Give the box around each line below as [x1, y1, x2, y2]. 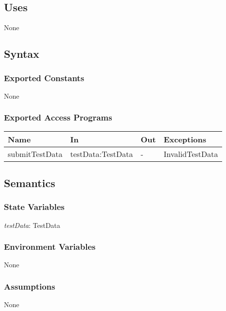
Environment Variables [4, 241, 96, 253]
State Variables [4, 201, 65, 213]
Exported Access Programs [4, 111, 112, 123]
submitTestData [8, 148, 63, 159]
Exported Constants [4, 71, 85, 84]
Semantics [4, 175, 55, 190]
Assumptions [4, 280, 55, 292]
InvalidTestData [163, 148, 218, 159]
